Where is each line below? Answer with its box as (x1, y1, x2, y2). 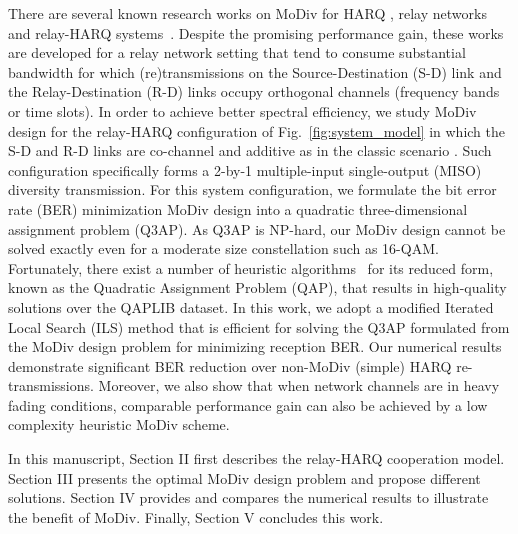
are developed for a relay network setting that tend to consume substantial (8, 42, 466, 63)
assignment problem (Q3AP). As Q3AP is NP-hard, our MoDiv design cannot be (8, 218, 506, 239)
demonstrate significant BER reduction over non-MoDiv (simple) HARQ (8, 355, 452, 376)
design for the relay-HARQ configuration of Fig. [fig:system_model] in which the (8, 120, 505, 141)
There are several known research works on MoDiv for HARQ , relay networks (8, 3, 487, 23)
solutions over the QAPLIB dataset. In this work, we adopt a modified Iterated (8, 296, 494, 317)
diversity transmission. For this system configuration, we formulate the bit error (8, 179, 497, 200)
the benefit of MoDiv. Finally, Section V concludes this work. (8, 506, 384, 527)
